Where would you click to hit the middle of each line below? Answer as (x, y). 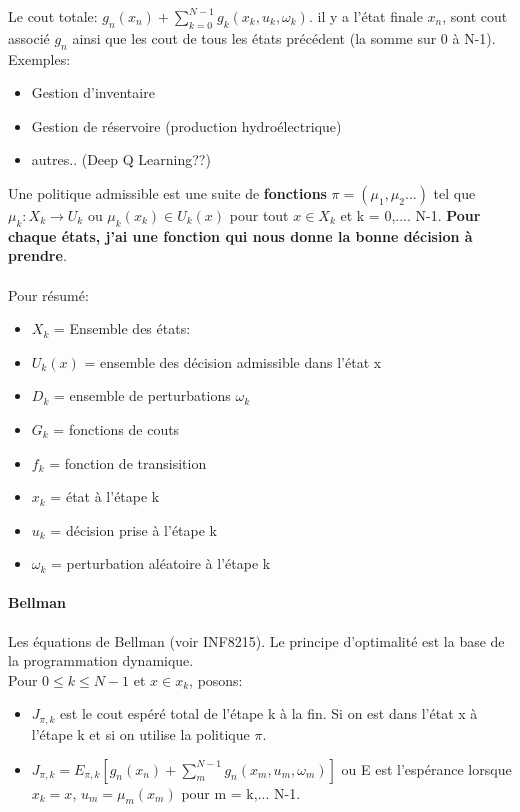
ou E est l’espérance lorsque (426, 768)
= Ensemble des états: (122, 328)
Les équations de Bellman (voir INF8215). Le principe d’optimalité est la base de (256, 640)
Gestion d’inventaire (93, 92)
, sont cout (475, 16)
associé (29, 37)
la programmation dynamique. (101, 660)
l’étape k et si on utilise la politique (140, 733)
